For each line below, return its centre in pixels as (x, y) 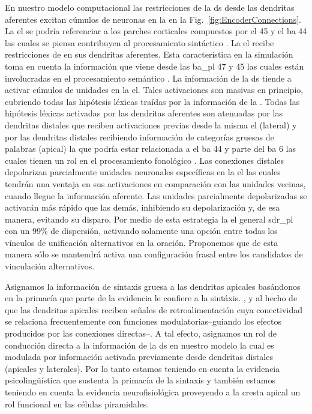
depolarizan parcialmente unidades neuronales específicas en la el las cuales (143, 172)
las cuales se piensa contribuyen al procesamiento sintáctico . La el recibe (139, 42)
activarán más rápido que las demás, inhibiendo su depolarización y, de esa (142, 207)
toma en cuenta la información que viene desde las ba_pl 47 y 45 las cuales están (154, 66)
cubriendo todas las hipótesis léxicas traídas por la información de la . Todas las (152, 101)
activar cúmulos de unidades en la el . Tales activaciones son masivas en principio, (154, 90)
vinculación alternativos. (50, 266)
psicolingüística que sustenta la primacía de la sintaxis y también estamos (140, 380)
